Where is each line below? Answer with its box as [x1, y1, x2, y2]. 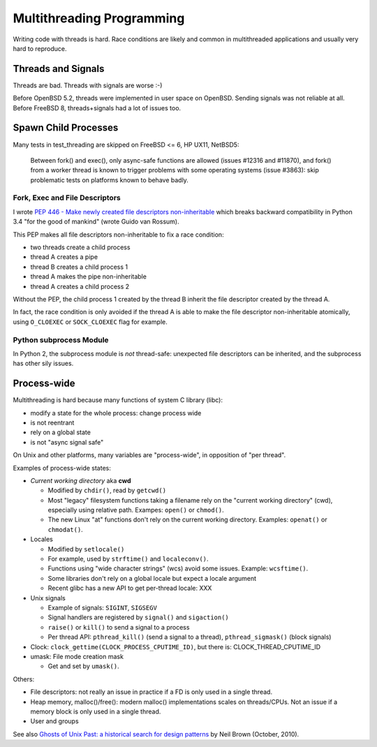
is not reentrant [30, 418, 75, 427]
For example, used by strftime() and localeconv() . [47, 555, 209, 563]
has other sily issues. [13, 360, 74, 368]
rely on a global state [30, 428, 91, 436]
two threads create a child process [30, 243, 131, 251]
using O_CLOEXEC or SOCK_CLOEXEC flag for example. [13, 318, 168, 326]
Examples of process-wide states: [13, 464, 111, 472]
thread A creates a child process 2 [30, 282, 130, 290]
